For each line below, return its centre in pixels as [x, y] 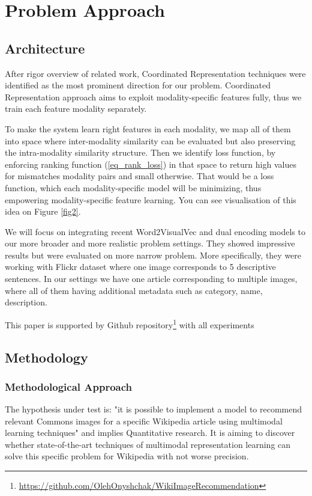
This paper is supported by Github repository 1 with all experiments [130, 323]
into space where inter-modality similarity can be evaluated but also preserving [150, 140]
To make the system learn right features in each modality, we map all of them [148, 128]
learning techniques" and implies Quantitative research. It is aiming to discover [150, 433]
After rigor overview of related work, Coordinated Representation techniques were [155, 73]
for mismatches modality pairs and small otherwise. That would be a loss [139, 176]
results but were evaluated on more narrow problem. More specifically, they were [153, 255]
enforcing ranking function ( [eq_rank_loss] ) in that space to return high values [151, 164]
